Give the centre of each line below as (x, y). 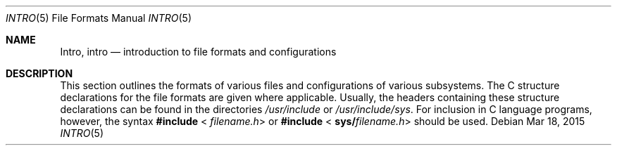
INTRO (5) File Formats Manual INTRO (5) (99, 18)
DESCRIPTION (39, 73)
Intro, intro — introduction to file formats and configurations (198, 52)
